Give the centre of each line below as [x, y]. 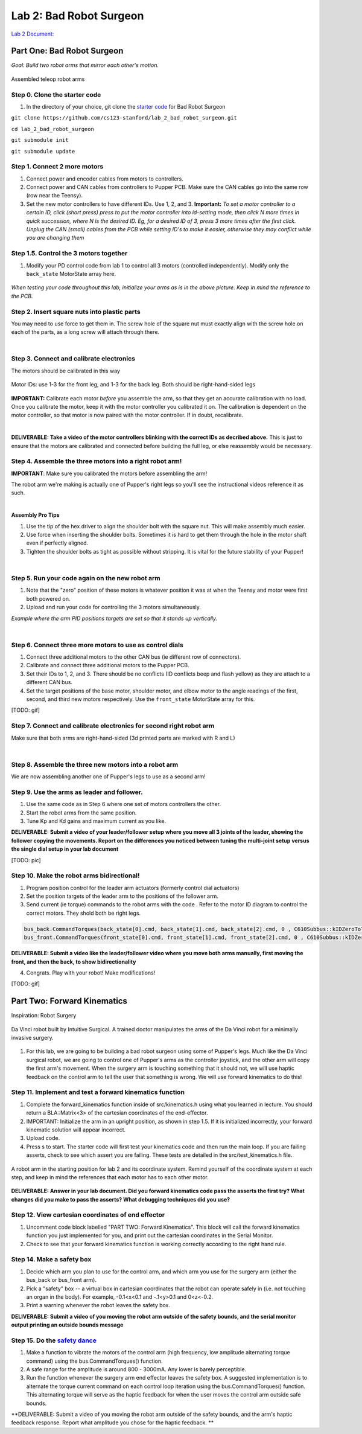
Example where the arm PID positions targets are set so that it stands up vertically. [114, 618]
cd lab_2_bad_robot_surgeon [53, 129]
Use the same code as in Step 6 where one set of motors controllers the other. [124, 804]
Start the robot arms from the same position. [81, 813]
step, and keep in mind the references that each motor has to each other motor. [110, 1177]
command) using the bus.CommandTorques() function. [94, 1361]
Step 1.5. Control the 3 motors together [69, 254]
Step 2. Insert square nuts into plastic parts [76, 312]
